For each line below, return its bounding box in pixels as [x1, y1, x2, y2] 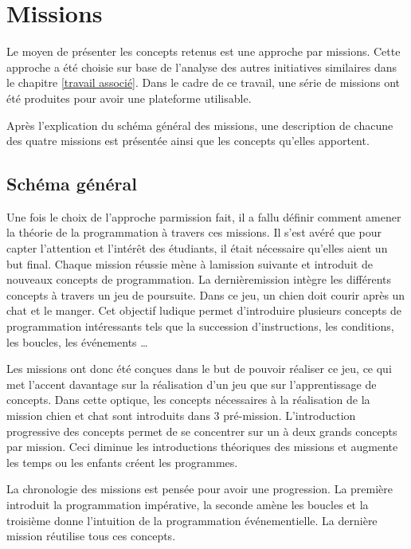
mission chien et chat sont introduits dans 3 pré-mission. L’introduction [6, 407, 356, 424]
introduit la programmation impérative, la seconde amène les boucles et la [6, 496, 369, 512]
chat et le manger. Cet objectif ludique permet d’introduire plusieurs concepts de [6, 302, 401, 319]
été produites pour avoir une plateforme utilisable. [6, 89, 252, 106]
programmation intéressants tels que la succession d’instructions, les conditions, [6, 318, 394, 335]
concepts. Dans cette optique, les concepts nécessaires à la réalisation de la [6, 391, 370, 408]
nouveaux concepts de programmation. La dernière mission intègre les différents [6, 271, 392, 288]
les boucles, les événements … [6, 333, 148, 350]
